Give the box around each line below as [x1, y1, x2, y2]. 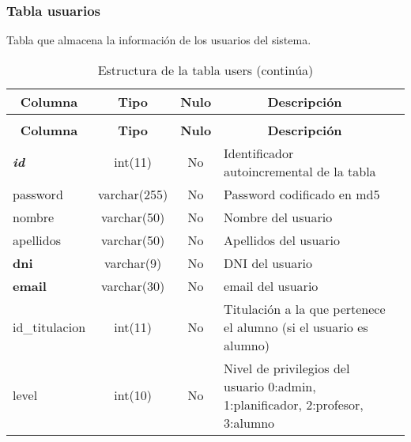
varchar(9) [104, 253, 162, 272]
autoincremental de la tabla [224, 161, 376, 180]
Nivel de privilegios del [224, 358, 350, 377]
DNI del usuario [224, 253, 313, 272]
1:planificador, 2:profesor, [224, 395, 364, 414]
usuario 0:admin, [224, 376, 316, 395]
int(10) [114, 386, 152, 405]
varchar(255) [98, 184, 168, 203]
